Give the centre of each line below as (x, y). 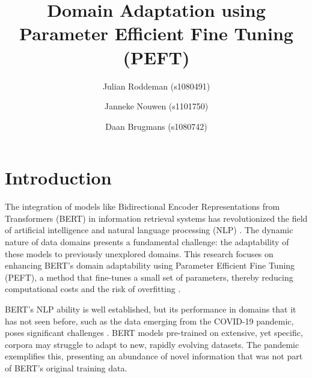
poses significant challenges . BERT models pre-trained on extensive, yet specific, (154, 333)
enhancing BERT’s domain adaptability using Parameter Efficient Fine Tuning (150, 265)
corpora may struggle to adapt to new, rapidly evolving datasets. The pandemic (152, 344)
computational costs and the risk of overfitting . (93, 289)
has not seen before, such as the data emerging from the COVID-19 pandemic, (149, 321)
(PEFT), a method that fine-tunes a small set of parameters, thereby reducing (149, 277)
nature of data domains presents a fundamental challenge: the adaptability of (147, 242)
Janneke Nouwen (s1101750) (156, 106)
